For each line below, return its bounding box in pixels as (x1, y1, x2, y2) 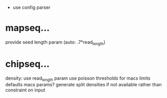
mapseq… (5, 22, 50, 34)
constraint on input (5, 87, 45, 93)
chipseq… (5, 58, 50, 69)
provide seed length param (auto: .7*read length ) (5, 39, 106, 46)
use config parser (12, 5, 50, 10)
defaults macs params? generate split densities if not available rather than (5, 82, 162, 88)
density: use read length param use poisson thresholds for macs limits (5, 75, 151, 82)
